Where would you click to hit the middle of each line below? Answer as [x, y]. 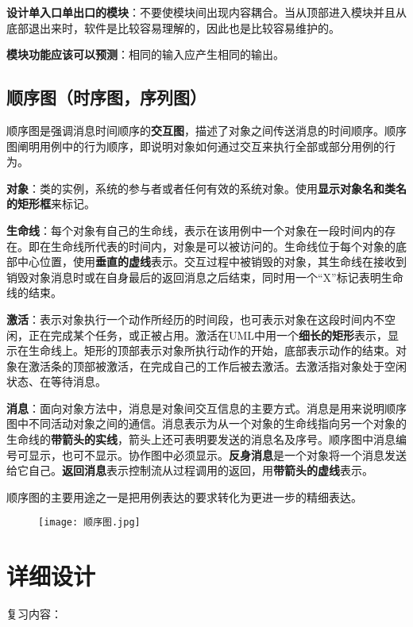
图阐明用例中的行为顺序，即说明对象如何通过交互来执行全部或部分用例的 [195, 146]
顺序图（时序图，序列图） [106, 97]
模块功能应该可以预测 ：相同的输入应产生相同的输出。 [145, 54]
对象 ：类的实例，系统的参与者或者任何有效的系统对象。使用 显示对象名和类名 [206, 188]
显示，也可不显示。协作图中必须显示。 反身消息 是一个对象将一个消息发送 [217, 454]
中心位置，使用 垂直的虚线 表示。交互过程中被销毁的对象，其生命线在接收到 [212, 262]
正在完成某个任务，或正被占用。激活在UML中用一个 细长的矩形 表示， [208, 335]
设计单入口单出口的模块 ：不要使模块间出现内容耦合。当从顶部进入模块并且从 [206, 12]
